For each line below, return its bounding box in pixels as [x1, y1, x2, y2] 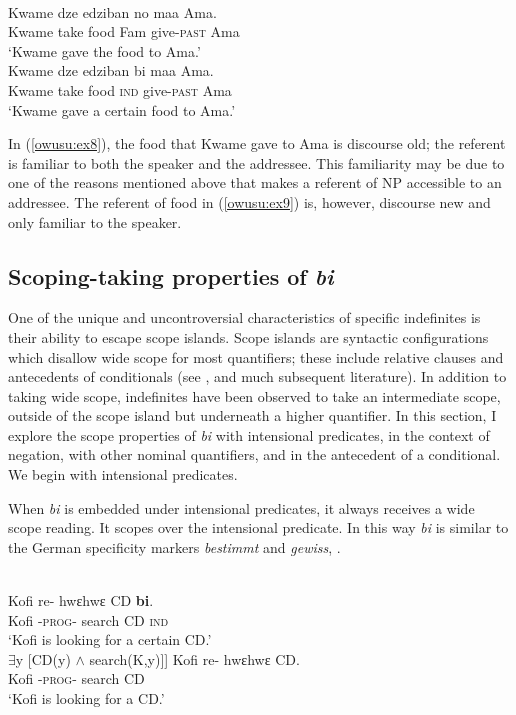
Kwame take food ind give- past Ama [8, 79, 232, 100]
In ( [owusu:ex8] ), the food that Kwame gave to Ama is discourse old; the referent [8, 133, 506, 154]
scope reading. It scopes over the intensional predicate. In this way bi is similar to [8, 517, 509, 538]
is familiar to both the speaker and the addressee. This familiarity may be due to [8, 152, 505, 173]
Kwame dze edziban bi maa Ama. [8, 60, 214, 81]
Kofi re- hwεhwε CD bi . [8, 590, 154, 611]
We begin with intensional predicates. [8, 464, 238, 485]
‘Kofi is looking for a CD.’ [8, 688, 165, 709]
